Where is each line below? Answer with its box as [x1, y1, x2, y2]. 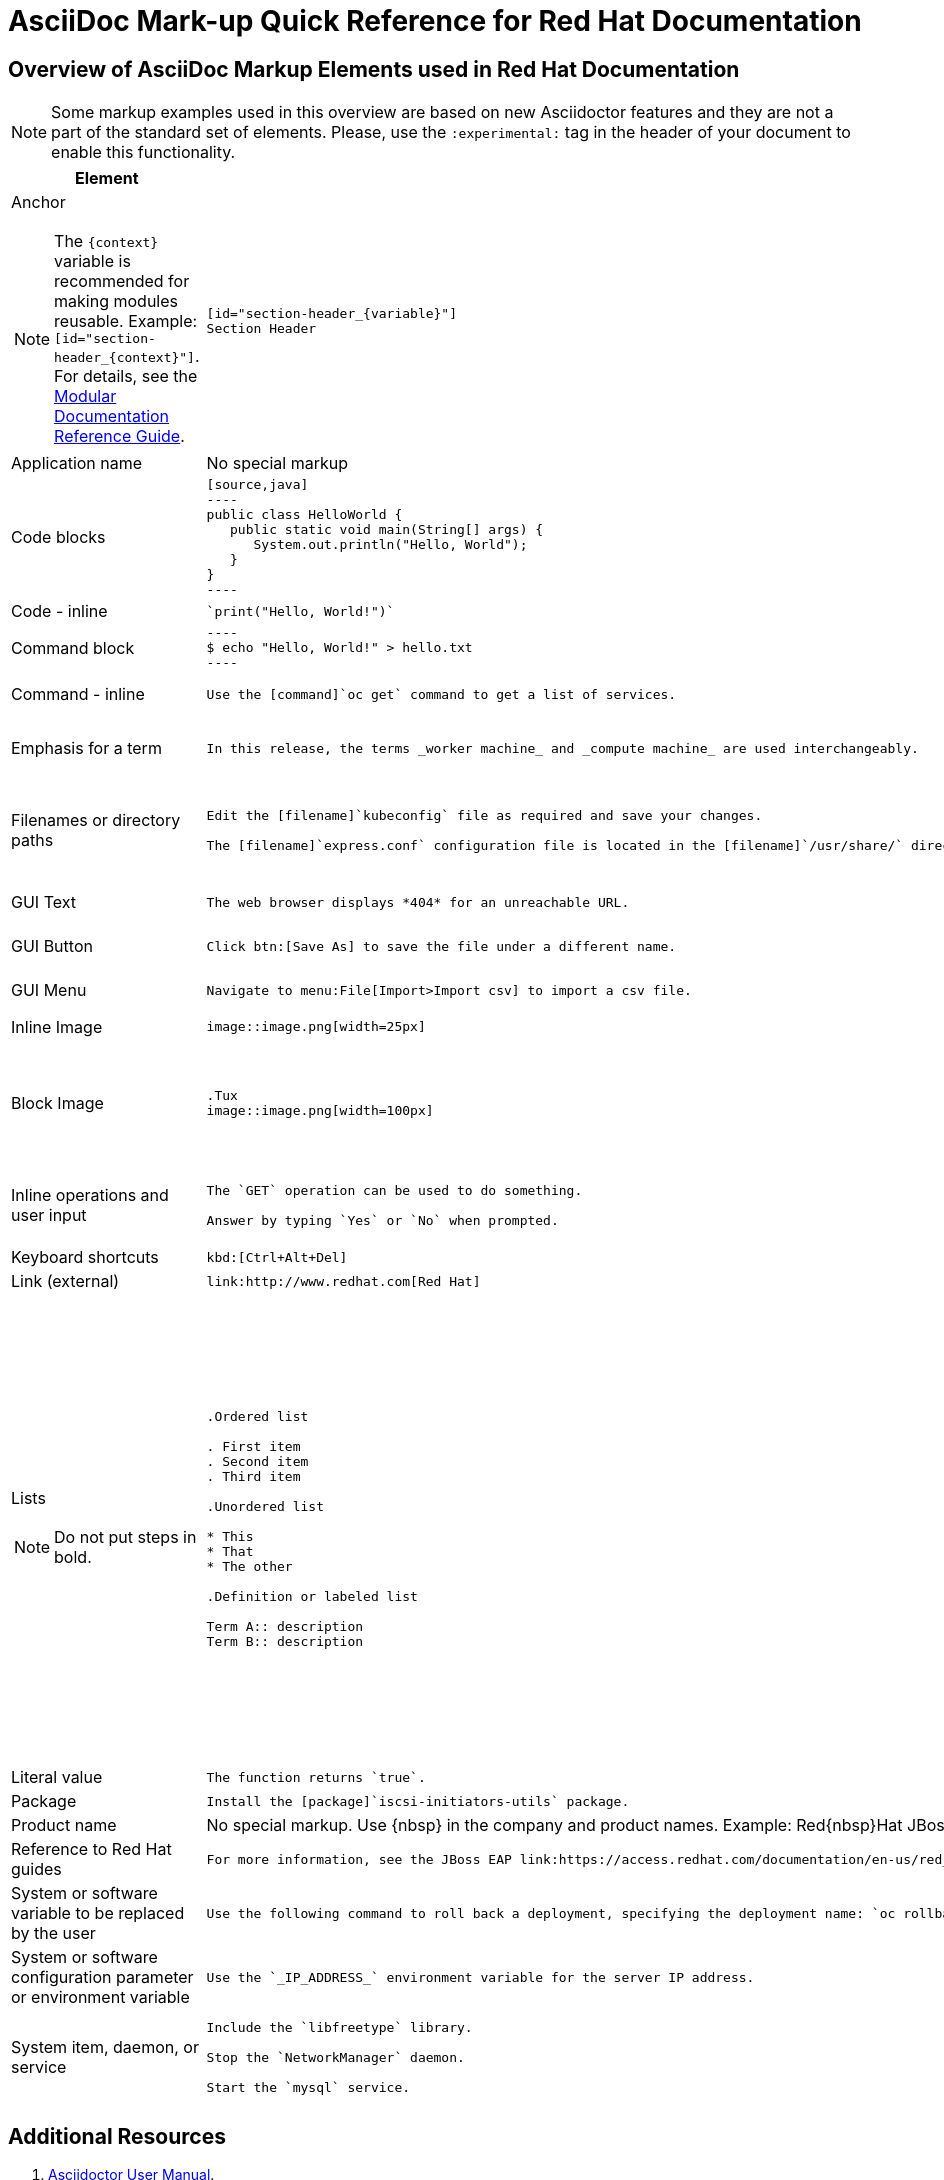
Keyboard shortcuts [11, 1247, 159, 1268]
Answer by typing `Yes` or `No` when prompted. [206, 1212, 559, 1228]
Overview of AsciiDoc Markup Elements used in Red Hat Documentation [8, 56, 740, 82]
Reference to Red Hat [11, 1839, 172, 1860]
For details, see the [54, 366, 198, 387]
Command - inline [11, 684, 145, 705]
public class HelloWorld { [206, 507, 403, 523]
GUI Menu [11, 980, 87, 1001]
